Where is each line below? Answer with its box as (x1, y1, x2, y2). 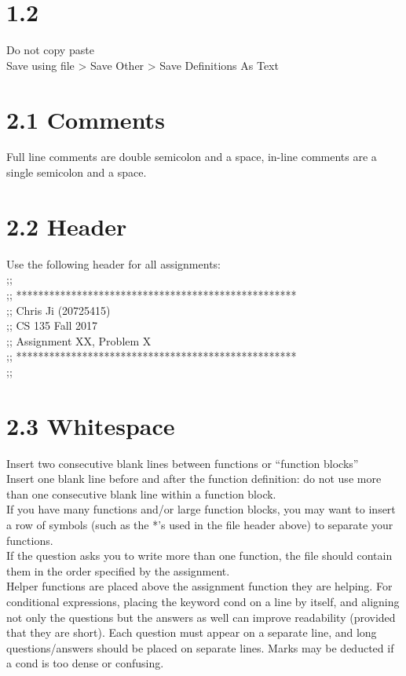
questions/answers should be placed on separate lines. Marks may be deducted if (6, 639, 394, 656)
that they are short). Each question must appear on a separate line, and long (6, 624, 377, 641)
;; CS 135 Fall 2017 (6, 317, 98, 334)
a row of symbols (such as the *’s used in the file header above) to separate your (6, 517, 393, 532)
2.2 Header (6, 210, 127, 242)
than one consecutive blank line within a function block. (6, 485, 276, 502)
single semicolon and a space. (6, 164, 147, 181)
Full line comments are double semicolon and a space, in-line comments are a (6, 148, 377, 165)
